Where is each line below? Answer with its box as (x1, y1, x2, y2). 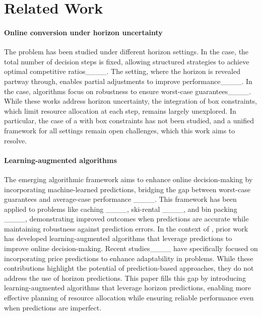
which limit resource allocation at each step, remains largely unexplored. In (4, 105, 236, 116)
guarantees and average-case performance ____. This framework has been (4, 194, 237, 204)
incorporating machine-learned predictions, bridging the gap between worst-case (4, 184, 250, 194)
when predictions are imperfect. (4, 302, 102, 312)
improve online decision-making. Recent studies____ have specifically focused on (4, 243, 258, 254)
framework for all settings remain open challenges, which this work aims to (4, 125, 235, 135)
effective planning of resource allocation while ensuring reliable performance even (4, 292, 254, 303)
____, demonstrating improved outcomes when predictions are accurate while (4, 213, 249, 224)
